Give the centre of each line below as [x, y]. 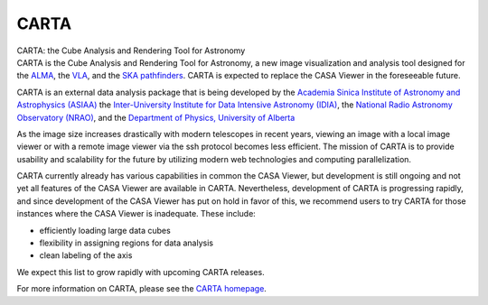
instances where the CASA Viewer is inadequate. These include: [136, 214]
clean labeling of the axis [86, 255]
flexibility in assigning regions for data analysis [127, 243]
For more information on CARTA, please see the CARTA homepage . [141, 289]
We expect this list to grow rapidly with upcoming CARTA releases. [141, 272]
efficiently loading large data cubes [105, 230]
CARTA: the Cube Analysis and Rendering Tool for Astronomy [131, 51]
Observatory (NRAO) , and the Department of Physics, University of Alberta [156, 117]
